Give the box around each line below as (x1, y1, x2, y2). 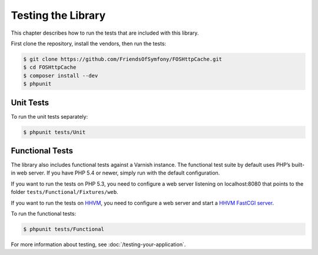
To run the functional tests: (11, 210, 77, 217)
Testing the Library (11, 9, 106, 22)
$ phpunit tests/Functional (23, 226, 104, 233)
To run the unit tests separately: (11, 113, 88, 120)
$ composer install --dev (23, 72, 98, 79)
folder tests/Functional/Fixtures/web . (11, 189, 118, 196)
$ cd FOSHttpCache (23, 64, 77, 71)
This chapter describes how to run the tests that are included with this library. (11, 29, 199, 36)
